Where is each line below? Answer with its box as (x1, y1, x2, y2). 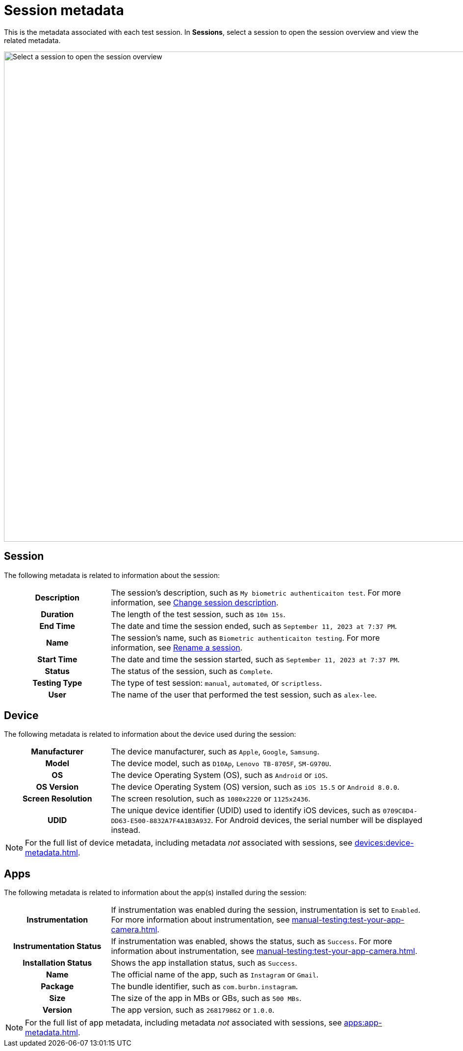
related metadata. (4, 36, 61, 45)
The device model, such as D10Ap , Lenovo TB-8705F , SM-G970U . (111, 758, 332, 769)
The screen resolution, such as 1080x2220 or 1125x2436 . (111, 794, 310, 804)
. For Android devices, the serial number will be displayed (211, 815, 423, 826)
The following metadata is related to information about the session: (4, 571, 220, 579)
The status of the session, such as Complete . (111, 666, 273, 676)
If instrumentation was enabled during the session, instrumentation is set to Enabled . (111, 905, 420, 915)
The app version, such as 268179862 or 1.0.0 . (111, 1005, 275, 1015)
